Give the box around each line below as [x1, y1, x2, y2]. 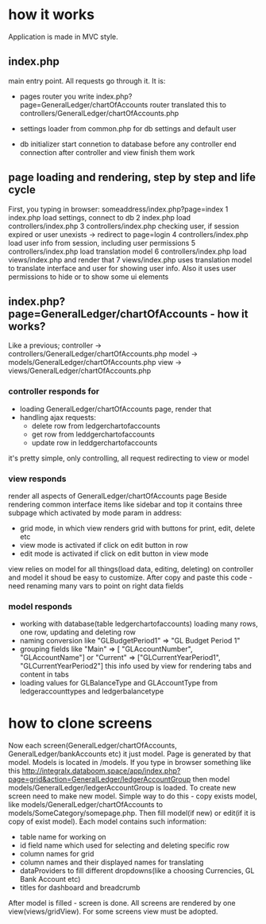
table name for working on [19, 833, 106, 842]
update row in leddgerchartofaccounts [31, 437, 158, 447]
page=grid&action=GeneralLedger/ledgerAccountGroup [8, 775, 191, 784]
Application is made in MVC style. [8, 32, 119, 41]
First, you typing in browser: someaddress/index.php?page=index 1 [8, 204, 229, 214]
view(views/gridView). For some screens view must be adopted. [8, 907, 218, 916]
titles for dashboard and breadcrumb [19, 883, 141, 892]
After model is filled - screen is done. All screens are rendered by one [8, 899, 236, 908]
